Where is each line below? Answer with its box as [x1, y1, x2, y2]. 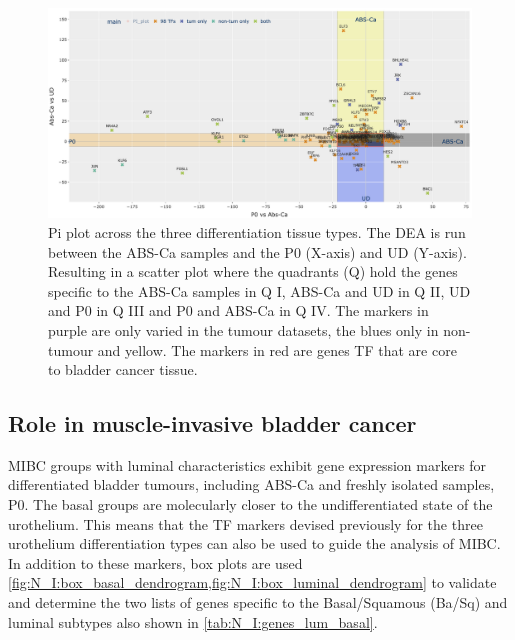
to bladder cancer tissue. [48, 359, 198, 380]
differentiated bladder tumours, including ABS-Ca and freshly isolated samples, [8, 474, 495, 495]
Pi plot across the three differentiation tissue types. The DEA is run [48, 221, 466, 242]
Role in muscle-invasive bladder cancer [8, 408, 417, 439]
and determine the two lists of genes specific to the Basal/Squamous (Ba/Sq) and [8, 592, 508, 613]
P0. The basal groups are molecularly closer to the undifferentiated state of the [8, 494, 493, 515]
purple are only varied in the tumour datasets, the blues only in [48, 319, 439, 340]
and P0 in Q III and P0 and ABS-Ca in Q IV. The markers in [48, 300, 429, 321]
